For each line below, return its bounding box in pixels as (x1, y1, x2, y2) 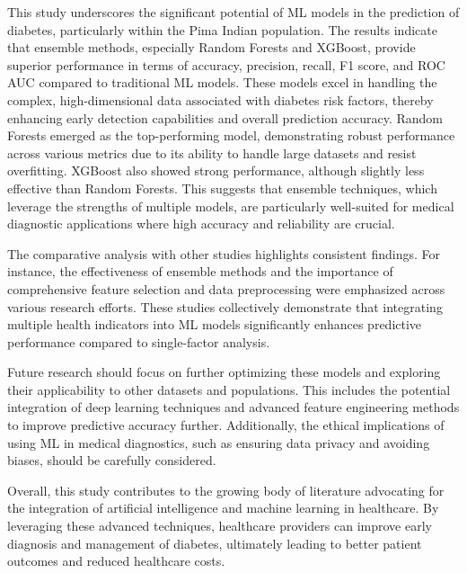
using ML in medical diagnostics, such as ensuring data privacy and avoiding (7, 433, 430, 452)
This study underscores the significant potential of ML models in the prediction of (7, 3, 460, 21)
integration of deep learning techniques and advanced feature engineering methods (7, 398, 460, 416)
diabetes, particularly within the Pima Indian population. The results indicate (7, 20, 437, 39)
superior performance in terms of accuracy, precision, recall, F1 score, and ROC (7, 55, 445, 74)
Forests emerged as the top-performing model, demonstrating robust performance (7, 126, 455, 145)
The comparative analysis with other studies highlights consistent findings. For (7, 244, 441, 263)
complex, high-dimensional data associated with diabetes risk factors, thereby (7, 90, 434, 109)
